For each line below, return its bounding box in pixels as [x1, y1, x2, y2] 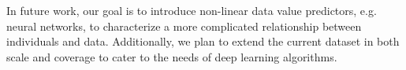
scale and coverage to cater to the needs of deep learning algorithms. [6, 48, 337, 64]
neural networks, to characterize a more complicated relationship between [6, 17, 362, 34]
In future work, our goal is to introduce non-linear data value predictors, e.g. [6, 2, 377, 18]
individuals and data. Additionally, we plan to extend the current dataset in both [6, 33, 400, 50]
